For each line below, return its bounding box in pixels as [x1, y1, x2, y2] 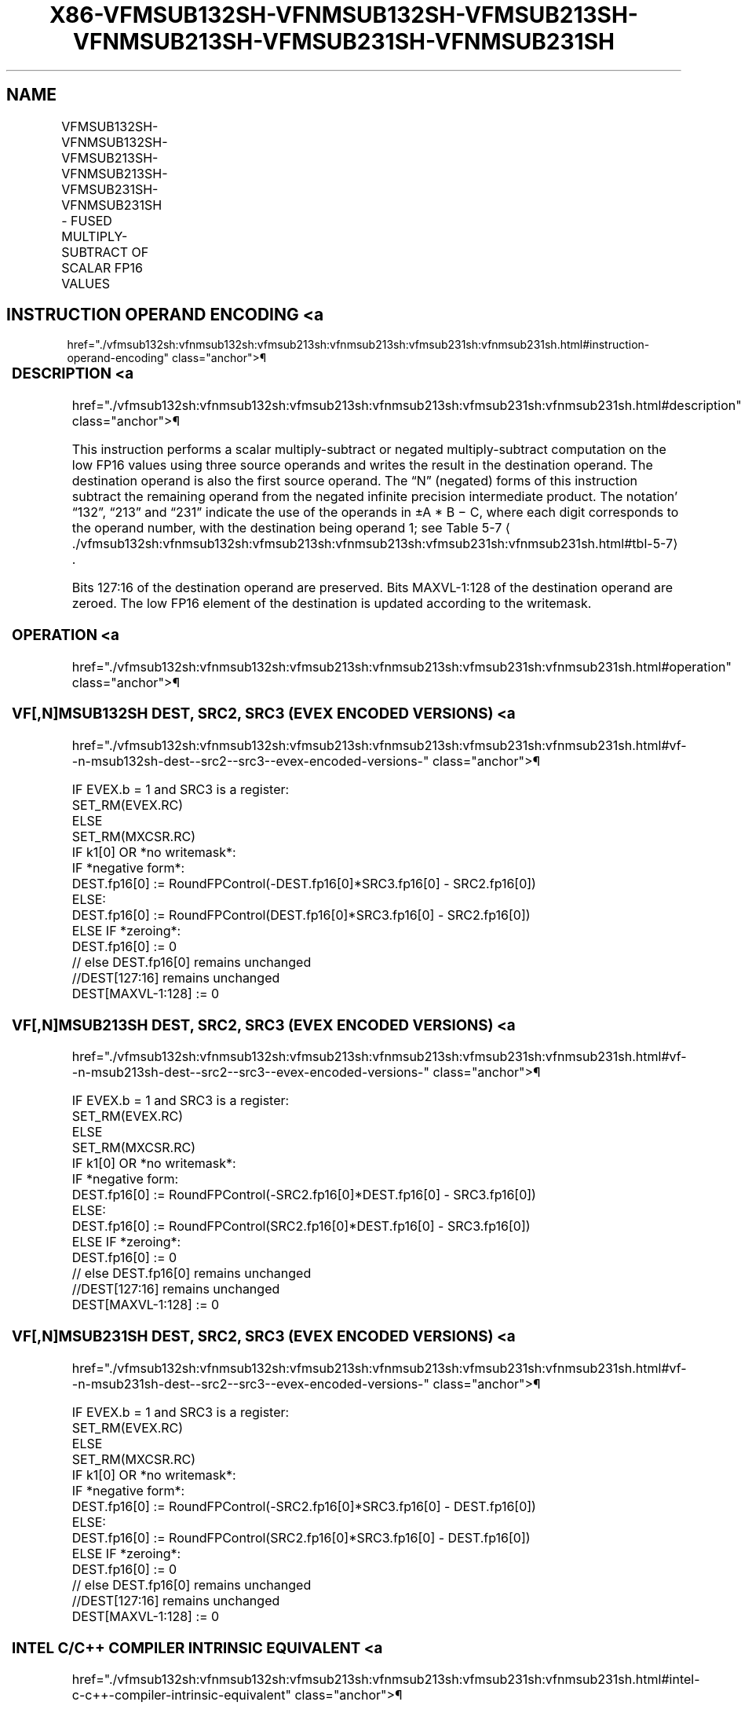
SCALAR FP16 [61, 259, 143, 276]
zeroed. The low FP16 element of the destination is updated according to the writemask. [71, 595, 592, 612]
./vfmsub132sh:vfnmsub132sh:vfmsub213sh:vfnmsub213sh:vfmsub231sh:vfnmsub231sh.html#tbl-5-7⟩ [71, 536, 678, 552]
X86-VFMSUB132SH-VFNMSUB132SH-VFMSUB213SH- [49, 2, 638, 28]
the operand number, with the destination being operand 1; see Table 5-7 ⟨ [71, 520, 511, 536]
